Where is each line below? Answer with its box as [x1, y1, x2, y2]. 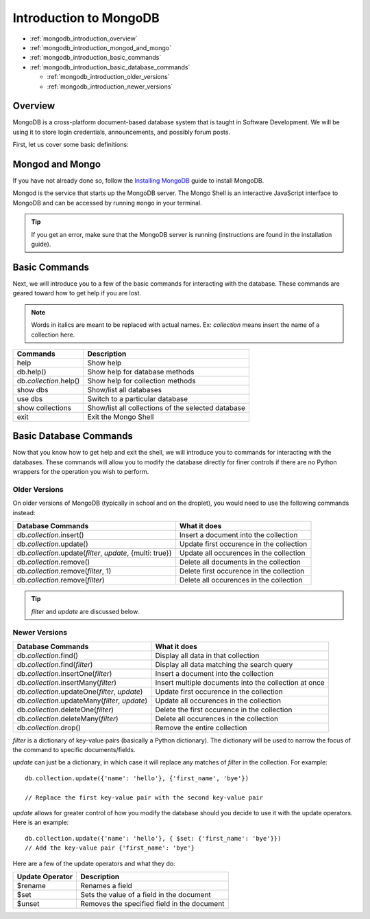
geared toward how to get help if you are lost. [12, 289, 142, 297]
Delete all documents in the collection [179, 557, 301, 567]
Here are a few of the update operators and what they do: [12, 859, 175, 867]
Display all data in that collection [155, 650, 260, 660]
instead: [12, 508, 36, 517]
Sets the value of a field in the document [79, 889, 212, 899]
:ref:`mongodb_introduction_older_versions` [47, 73, 170, 81]
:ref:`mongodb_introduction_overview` [29, 34, 138, 43]
